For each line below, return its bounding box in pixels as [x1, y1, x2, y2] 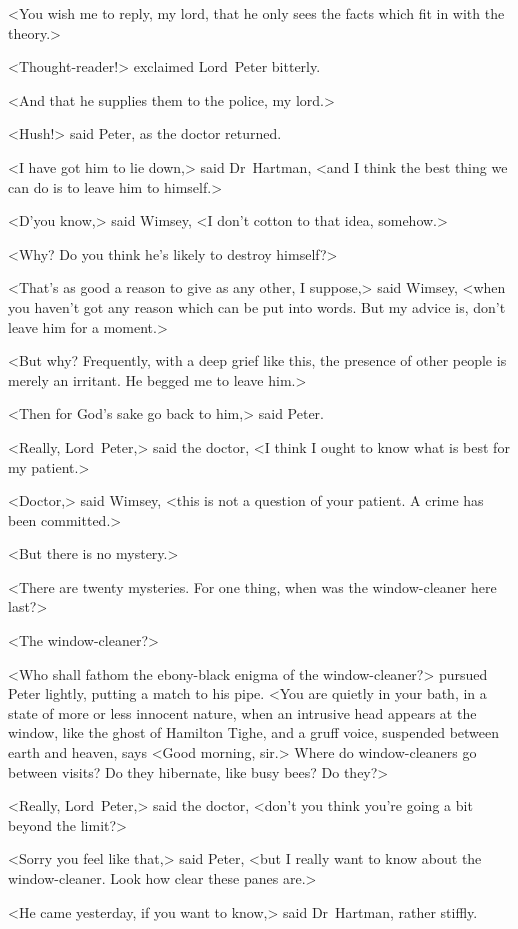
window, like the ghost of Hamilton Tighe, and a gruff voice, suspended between [8, 722, 500, 743]
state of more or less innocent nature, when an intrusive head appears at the [8, 702, 477, 723]
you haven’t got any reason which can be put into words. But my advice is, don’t [8, 296, 506, 317]
